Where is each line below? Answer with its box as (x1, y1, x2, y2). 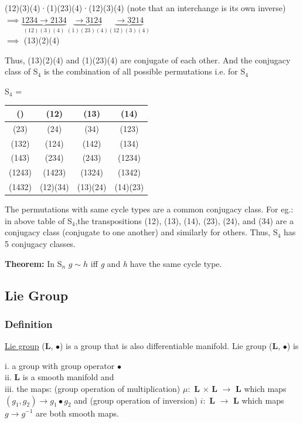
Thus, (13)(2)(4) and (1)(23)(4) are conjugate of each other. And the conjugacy (5, 53, 291, 66)
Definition (5, 316, 53, 331)
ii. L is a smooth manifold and (5, 371, 114, 383)
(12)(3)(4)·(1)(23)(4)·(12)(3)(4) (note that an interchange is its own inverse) (5, 2, 286, 13)
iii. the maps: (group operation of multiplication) (5, 382, 181, 394)
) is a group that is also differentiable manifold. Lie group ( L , (59, 340, 281, 352)
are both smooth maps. (36, 407, 119, 419)
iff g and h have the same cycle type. (90, 257, 222, 269)
